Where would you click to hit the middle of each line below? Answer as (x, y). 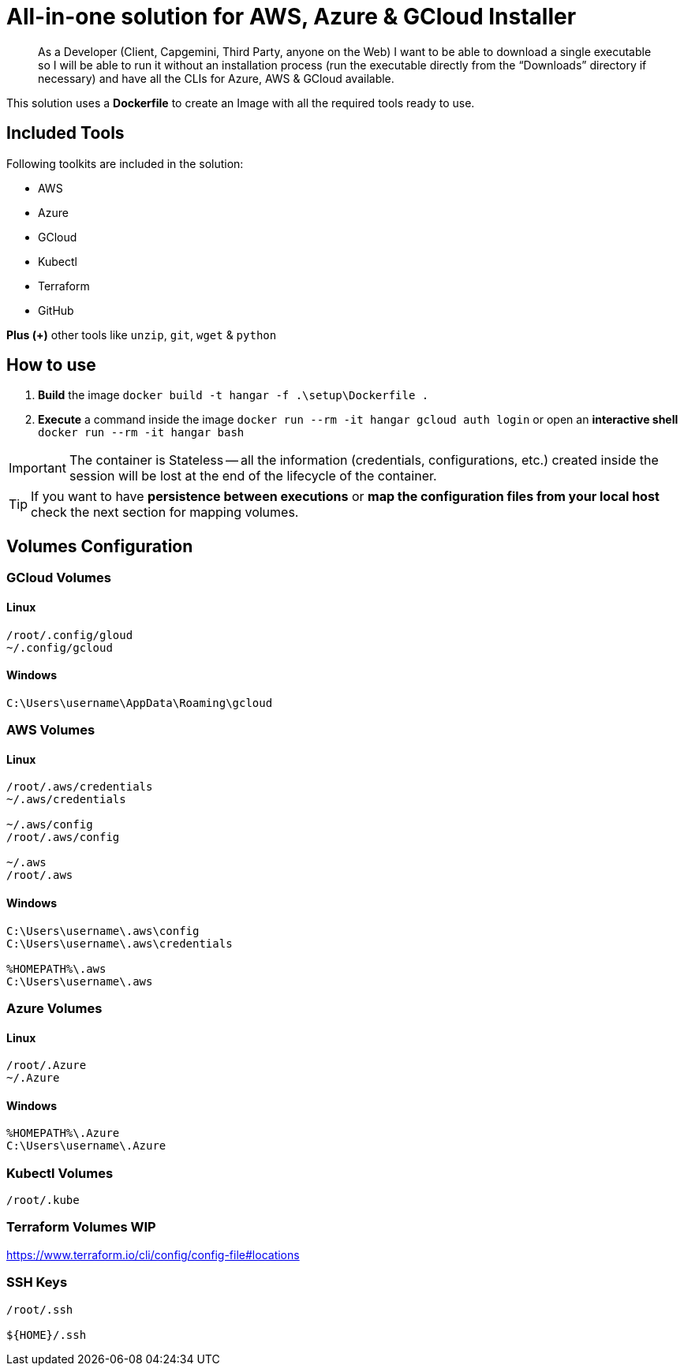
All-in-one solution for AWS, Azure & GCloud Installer (292, 17)
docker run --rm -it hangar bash (141, 433)
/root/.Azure (47, 1065)
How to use (51, 365)
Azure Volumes (54, 1008)
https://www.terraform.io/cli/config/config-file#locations (153, 1254)
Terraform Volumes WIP (81, 1227)
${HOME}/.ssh (47, 1335)
